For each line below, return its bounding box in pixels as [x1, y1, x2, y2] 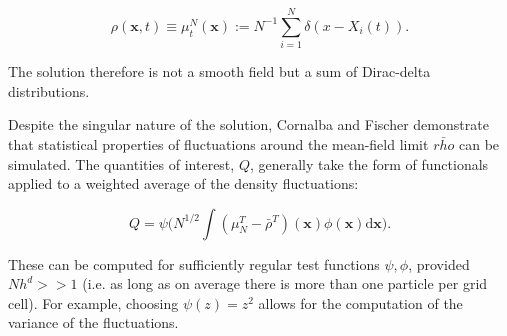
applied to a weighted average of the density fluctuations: [8, 173, 359, 194]
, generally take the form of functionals [249, 153, 489, 174]
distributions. [8, 80, 90, 101]
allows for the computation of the [258, 292, 463, 313]
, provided [408, 253, 470, 274]
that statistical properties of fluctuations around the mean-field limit [8, 133, 429, 154]
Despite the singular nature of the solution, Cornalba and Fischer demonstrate [8, 114, 489, 135]
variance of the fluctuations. [8, 312, 179, 333]
